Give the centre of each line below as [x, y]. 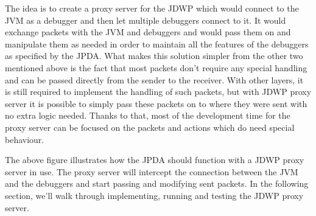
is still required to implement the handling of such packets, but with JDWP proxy [158, 92]
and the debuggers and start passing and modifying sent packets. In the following [157, 183]
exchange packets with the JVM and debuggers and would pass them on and [148, 32]
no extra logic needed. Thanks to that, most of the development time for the [148, 115]
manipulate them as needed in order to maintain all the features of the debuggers [157, 44]
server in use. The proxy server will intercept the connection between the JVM [152, 171]
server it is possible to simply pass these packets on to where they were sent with [156, 103]
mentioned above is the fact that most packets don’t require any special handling [156, 67]
